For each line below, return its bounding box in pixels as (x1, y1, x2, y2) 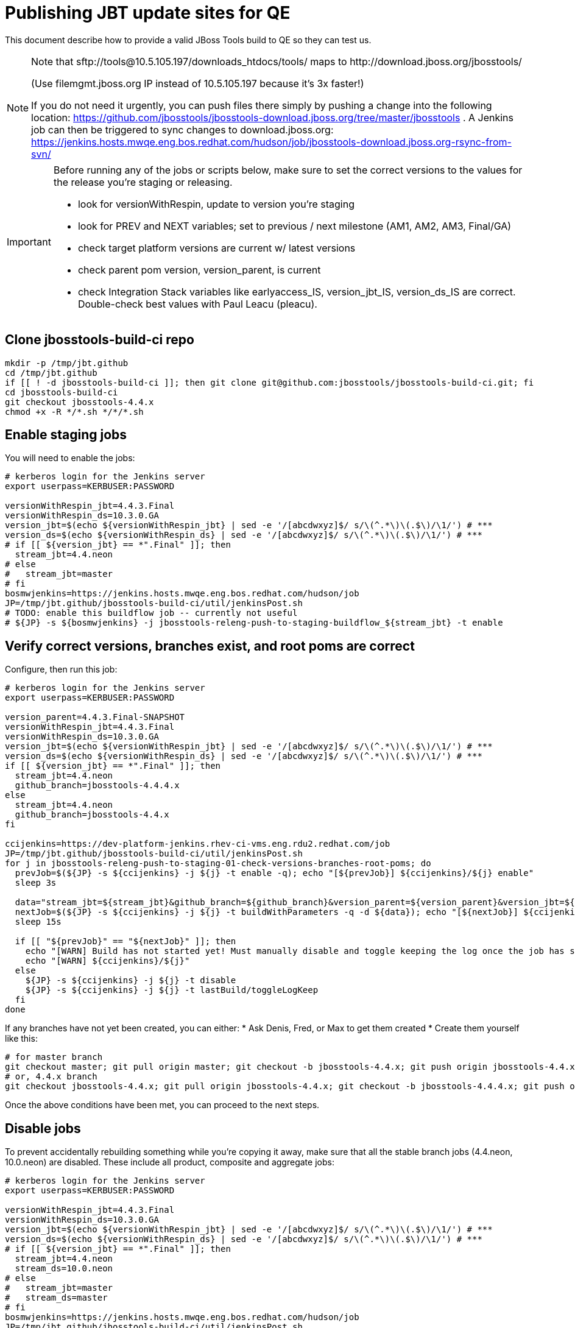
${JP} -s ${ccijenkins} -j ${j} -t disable (25, 975, 236, 986)
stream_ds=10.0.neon (15, 1263, 113, 1274)
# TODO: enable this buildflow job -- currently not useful (5, 608, 298, 618)
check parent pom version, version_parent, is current (77, 263, 321, 276)
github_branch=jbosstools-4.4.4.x (15, 780, 180, 791)
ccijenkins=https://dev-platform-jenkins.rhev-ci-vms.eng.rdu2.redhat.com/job (5, 839, 390, 849)
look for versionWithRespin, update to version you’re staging (77, 197, 355, 210)
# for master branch (5, 1052, 103, 1062)
